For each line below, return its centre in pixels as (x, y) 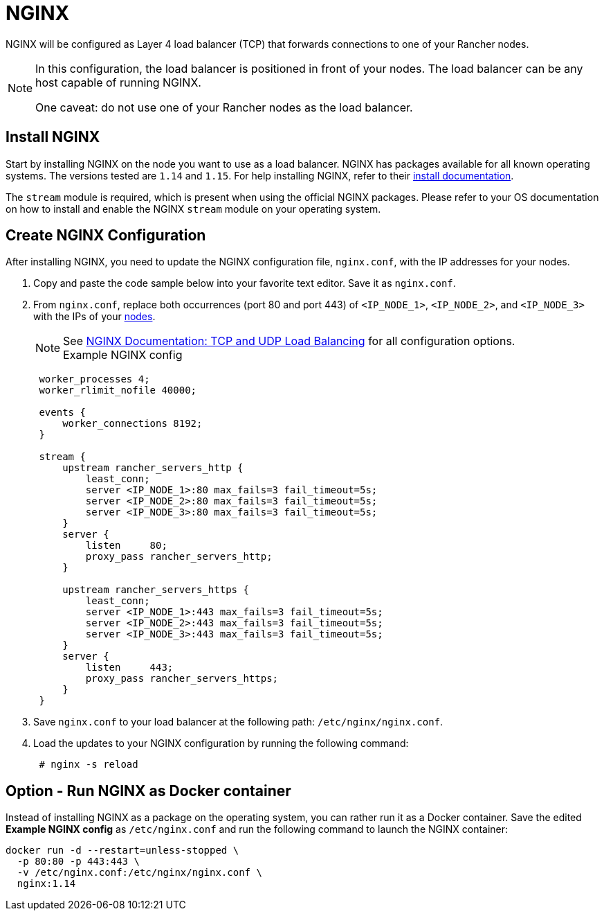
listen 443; (129, 668)
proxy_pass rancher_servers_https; (182, 679)
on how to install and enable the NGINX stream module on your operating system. (193, 209)
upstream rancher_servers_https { (156, 590)
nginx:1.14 (46, 884)
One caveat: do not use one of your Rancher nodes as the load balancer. (224, 107)
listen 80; (126, 546)
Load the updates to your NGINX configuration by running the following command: (221, 743)
